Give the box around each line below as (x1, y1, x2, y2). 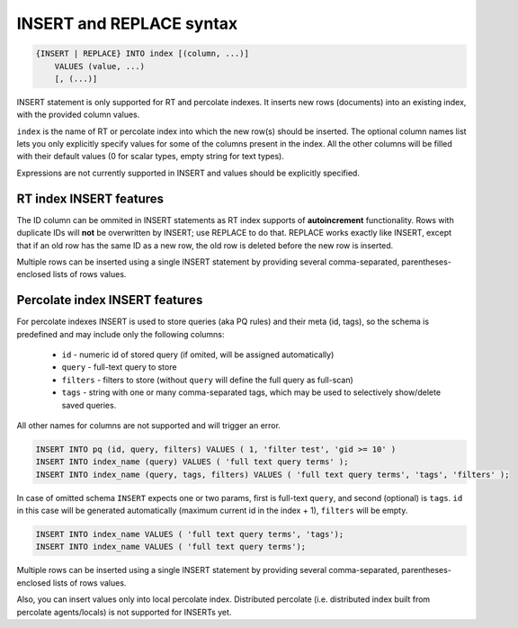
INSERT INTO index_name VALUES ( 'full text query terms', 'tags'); (35, 529, 344, 540)
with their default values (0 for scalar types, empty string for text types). (16, 151, 285, 162)
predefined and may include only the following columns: (16, 328, 225, 339)
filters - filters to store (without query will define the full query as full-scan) (61, 374, 354, 385)
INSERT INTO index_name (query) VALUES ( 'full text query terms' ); (35, 457, 349, 467)
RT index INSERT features (16, 191, 165, 206)
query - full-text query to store (61, 362, 177, 372)
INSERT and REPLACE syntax (16, 13, 238, 33)
